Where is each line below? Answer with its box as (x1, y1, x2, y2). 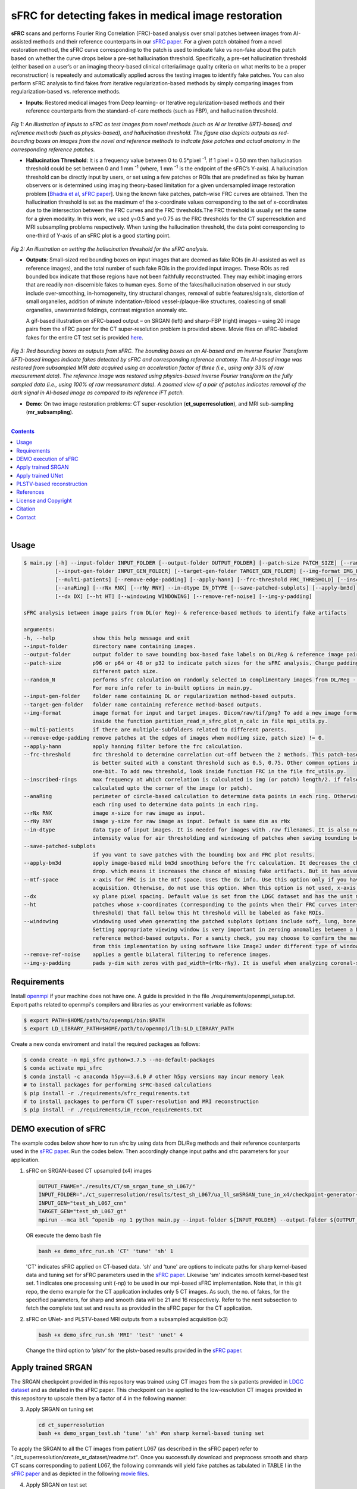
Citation (16, 505, 36, 512)
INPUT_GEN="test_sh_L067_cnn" (38, 1200, 127, 1206)
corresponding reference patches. (11, 146, 95, 153)
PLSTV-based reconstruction (16, 480, 87, 488)
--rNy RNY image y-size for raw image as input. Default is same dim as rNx (23, 818, 291, 825)
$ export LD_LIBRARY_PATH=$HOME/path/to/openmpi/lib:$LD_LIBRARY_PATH (23, 1025, 234, 1032)
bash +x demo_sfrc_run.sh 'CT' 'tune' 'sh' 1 (38, 1248, 174, 1254)
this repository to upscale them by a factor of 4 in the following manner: (11, 1394, 187, 1402)
